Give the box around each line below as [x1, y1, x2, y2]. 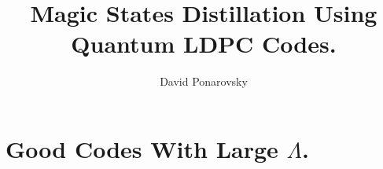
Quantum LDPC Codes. [71, 28, 337, 60]
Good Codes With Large [6, 132, 278, 164]
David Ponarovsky [160, 73, 248, 90]
